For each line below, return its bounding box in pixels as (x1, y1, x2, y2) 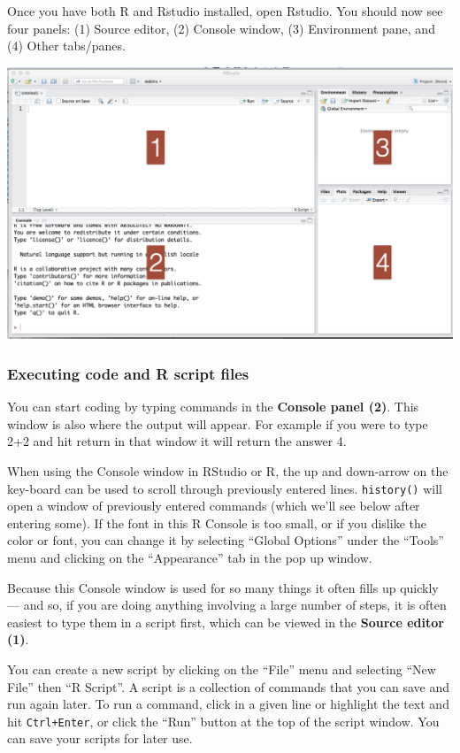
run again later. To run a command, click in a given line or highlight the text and (7, 695, 449, 713)
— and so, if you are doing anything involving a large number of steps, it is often (7, 595, 447, 614)
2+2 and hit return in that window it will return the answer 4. (7, 432, 347, 450)
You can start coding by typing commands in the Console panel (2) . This (7, 397, 419, 416)
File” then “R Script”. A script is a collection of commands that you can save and (7, 677, 450, 695)
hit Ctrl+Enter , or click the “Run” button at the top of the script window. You (7, 711, 440, 730)
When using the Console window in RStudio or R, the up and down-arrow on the (7, 461, 448, 480)
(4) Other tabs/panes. (7, 36, 126, 55)
